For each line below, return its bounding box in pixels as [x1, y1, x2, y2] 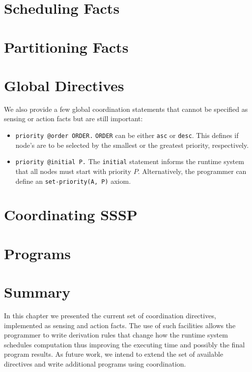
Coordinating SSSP [4, 204, 138, 225]
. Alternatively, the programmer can [138, 166, 247, 176]
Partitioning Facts [4, 36, 129, 57]
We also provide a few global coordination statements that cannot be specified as [4, 103, 248, 114]
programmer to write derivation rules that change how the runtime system [4, 330, 228, 340]
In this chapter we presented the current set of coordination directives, [4, 310, 216, 321]
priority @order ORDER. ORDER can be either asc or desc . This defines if [15, 130, 239, 140]
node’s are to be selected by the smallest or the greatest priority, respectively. [15, 139, 249, 150]
